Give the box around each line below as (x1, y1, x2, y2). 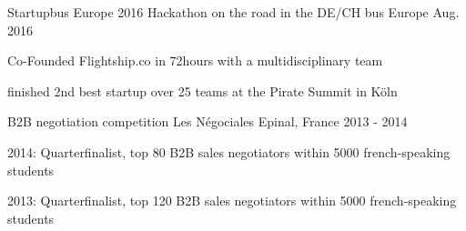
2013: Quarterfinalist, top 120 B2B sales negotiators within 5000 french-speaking (7, 191, 457, 210)
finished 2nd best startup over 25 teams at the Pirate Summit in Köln (7, 81, 398, 100)
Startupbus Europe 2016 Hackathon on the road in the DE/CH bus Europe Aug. (7, 3, 460, 21)
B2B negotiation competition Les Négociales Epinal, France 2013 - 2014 (7, 112, 408, 131)
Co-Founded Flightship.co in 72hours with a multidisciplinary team (7, 51, 383, 70)
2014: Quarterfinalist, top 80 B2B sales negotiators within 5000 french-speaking (7, 142, 451, 161)
